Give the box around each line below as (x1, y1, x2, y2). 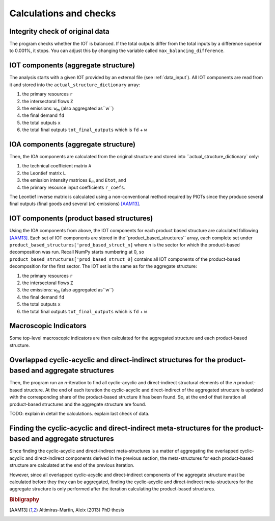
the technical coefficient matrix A (22, 163, 92, 169)
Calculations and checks (9, 8, 117, 19)
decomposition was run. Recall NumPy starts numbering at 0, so (9, 249, 145, 255)
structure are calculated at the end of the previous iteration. (9, 462, 134, 468)
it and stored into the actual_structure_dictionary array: (9, 82, 140, 88)
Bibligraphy (9, 496, 40, 503)
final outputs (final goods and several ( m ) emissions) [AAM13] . (9, 201, 141, 207)
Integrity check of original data (9, 27, 109, 36)
